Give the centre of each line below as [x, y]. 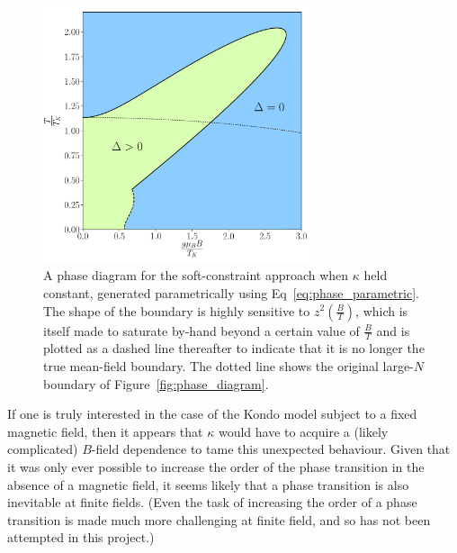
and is [393, 330]
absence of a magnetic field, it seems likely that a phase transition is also [208, 484]
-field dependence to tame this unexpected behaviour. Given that [271, 449]
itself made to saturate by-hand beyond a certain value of [202, 330]
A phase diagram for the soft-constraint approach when [196, 275]
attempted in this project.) [81, 537]
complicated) [43, 449]
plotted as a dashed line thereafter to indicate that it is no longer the [234, 348]
